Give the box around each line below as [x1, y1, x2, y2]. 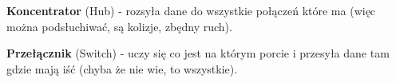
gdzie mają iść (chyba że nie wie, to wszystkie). [6, 60, 238, 77]
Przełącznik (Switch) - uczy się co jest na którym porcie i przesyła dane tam [6, 45, 390, 61]
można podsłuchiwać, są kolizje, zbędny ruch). [6, 18, 232, 34]
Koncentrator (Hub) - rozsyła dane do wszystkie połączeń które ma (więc [6, 2, 376, 18]
